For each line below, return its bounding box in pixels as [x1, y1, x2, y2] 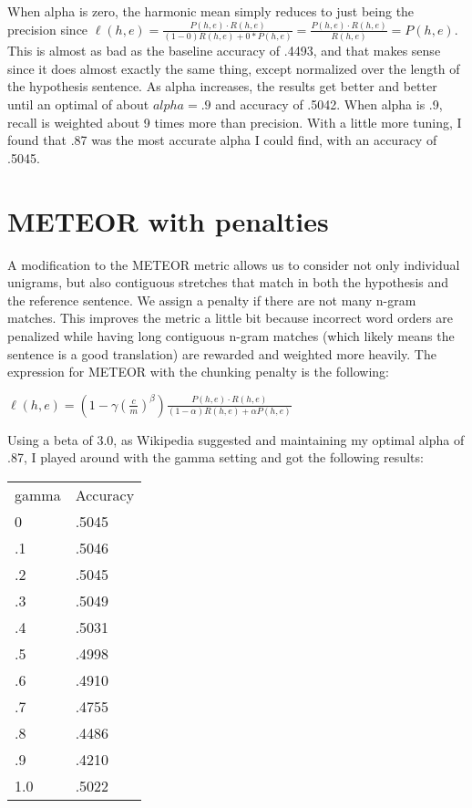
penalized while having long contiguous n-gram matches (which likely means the [7, 326, 455, 345]
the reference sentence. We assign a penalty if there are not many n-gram [7, 290, 416, 309]
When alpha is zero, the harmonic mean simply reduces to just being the [7, 2, 415, 20]
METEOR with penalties [7, 202, 329, 239]
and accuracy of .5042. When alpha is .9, [215, 95, 443, 114]
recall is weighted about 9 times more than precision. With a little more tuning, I [7, 112, 462, 131]
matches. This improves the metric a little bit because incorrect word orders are [7, 308, 454, 327]
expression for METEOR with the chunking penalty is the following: [7, 362, 389, 381]
